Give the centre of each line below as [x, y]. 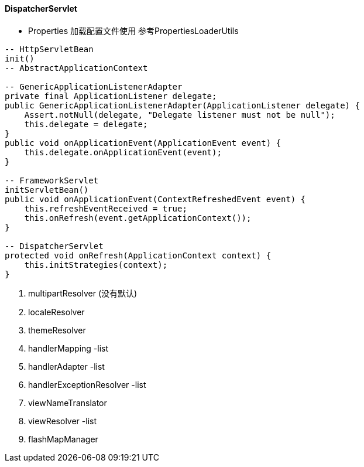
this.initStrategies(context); [96, 265]
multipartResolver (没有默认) [83, 293]
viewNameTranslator [68, 403]
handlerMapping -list [68, 348]
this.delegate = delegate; [86, 124]
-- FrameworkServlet [52, 180]
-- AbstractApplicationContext [76, 68]
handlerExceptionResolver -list [87, 384]
